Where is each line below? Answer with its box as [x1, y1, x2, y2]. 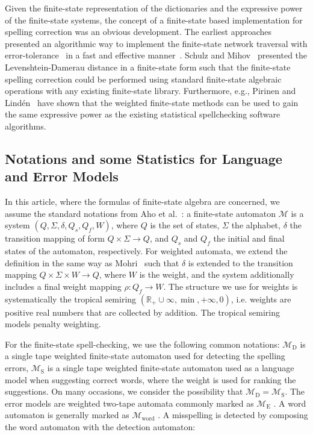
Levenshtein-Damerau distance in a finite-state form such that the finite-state [5, 60, 291, 73]
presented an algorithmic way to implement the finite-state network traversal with [5, 37, 308, 49]
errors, [5, 361, 29, 374]
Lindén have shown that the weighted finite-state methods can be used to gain [5, 96, 299, 108]
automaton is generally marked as [5, 408, 129, 421]
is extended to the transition [188, 256, 293, 269]
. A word [273, 396, 306, 409]
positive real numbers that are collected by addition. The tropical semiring [5, 305, 280, 318]
